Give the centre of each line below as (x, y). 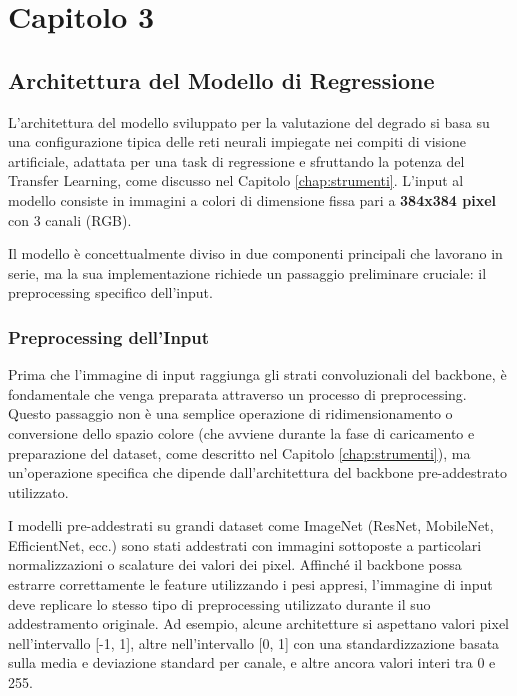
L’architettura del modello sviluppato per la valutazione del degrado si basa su (249, 121)
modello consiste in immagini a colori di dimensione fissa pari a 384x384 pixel (252, 199)
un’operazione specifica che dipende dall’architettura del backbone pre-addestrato (257, 472)
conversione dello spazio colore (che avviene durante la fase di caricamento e (241, 432)
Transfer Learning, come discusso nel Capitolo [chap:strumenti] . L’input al (236, 180)
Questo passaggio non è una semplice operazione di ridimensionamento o (230, 413)
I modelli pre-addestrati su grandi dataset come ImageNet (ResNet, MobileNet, (251, 525)
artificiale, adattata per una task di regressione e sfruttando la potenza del (236, 160)
